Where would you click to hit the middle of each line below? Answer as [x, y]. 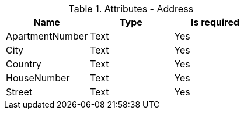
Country [24, 64]
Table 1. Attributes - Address [131, 9]
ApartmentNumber [47, 36]
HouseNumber [38, 78]
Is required [215, 22]
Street [19, 92]
